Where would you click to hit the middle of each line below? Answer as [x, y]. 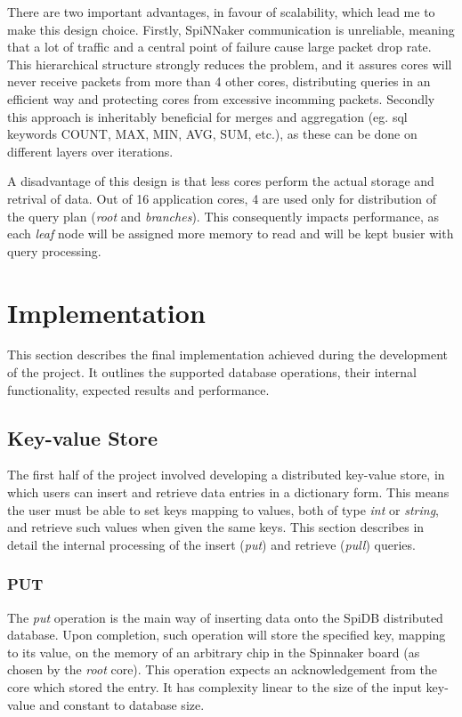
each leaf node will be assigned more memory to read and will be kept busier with [231, 234]
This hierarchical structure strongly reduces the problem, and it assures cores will [230, 64]
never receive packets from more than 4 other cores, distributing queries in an [219, 81]
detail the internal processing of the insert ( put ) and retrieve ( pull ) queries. [211, 544]
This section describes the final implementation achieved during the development [228, 354]
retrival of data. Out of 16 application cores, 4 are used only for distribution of [222, 198]
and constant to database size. [122, 704]
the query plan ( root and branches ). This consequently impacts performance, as [223, 216]
